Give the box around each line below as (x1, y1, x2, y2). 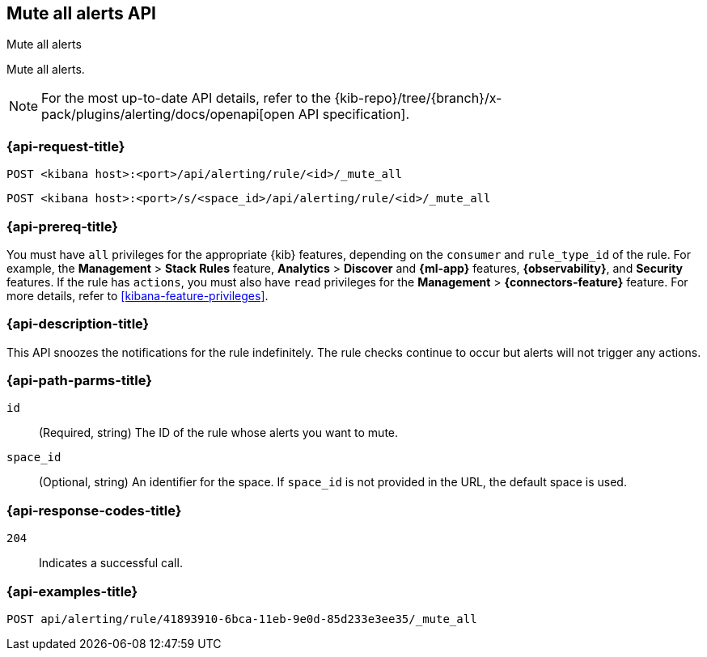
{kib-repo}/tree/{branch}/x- (334, 90, 502, 107)
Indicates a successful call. (39, 556, 183, 570)
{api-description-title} (6, 316, 150, 333)
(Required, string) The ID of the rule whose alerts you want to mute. (39, 426, 399, 440)
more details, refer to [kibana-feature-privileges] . (6, 288, 269, 303)
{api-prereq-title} (6, 218, 118, 235)
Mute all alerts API (6, 3, 156, 23)
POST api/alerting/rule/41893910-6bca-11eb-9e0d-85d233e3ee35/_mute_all (6, 612, 477, 625)
